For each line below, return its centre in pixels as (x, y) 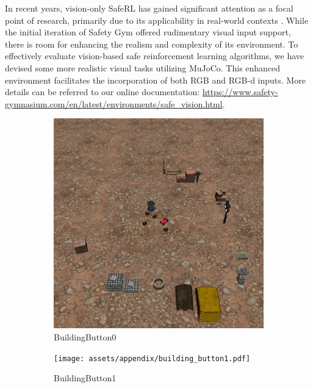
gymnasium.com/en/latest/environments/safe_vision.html (114, 103)
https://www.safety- (240, 92)
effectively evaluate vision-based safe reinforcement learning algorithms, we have (155, 56)
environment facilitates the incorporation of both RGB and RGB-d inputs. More (155, 80)
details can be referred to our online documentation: (103, 92)
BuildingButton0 (85, 336)
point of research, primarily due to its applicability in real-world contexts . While (157, 20)
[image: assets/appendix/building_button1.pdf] (152, 358)
